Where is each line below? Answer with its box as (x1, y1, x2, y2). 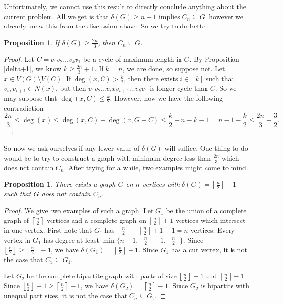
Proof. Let (4, 54, 34, 64)
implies (158, 11, 180, 21)
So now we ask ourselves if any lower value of (4, 143, 140, 153)
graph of (4, 215, 29, 225)
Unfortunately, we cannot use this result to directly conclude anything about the (4, 1, 246, 11)
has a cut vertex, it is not (171, 244, 247, 254)
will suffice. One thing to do (164, 143, 248, 153)
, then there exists (124, 73, 178, 83)
